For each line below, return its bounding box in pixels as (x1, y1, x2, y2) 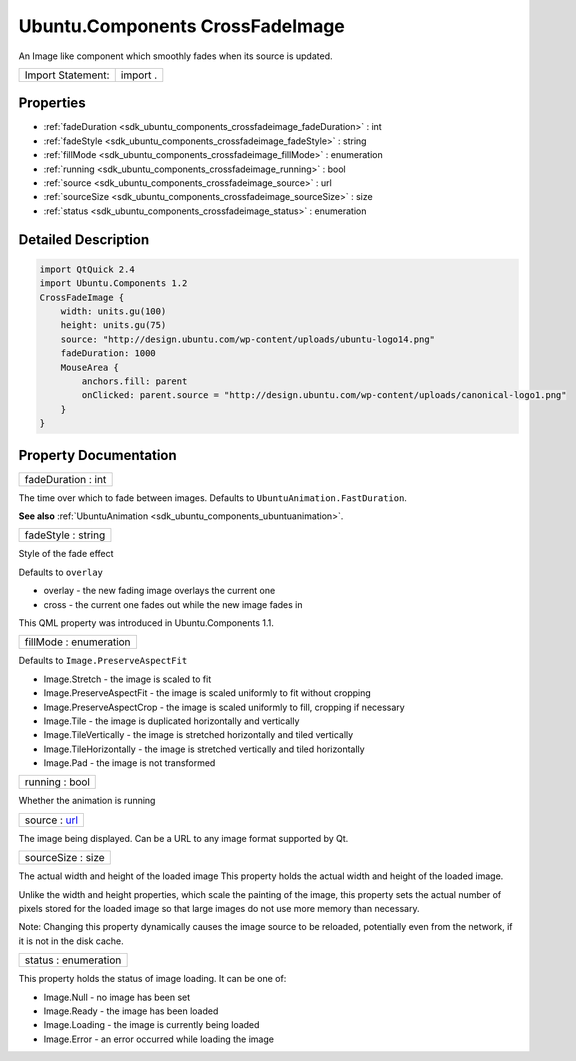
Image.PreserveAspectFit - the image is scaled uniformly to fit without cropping (43, 687, 372, 699)
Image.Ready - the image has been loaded (43, 1005, 219, 1017)
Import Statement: (24, 68, 110, 82)
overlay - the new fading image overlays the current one (43, 585, 276, 597)
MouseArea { (60, 361, 120, 373)
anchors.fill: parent (81, 375, 188, 387)
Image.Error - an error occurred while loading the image (43, 1033, 275, 1045)
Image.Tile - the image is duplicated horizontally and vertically (43, 715, 300, 727)
